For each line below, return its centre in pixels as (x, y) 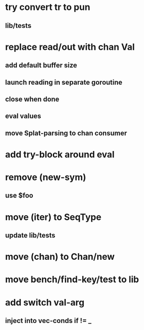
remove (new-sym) (46, 177)
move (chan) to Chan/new (60, 257)
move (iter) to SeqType (53, 217)
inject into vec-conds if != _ (48, 321)
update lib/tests (30, 236)
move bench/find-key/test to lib (72, 279)
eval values (23, 116)
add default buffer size (41, 66)
